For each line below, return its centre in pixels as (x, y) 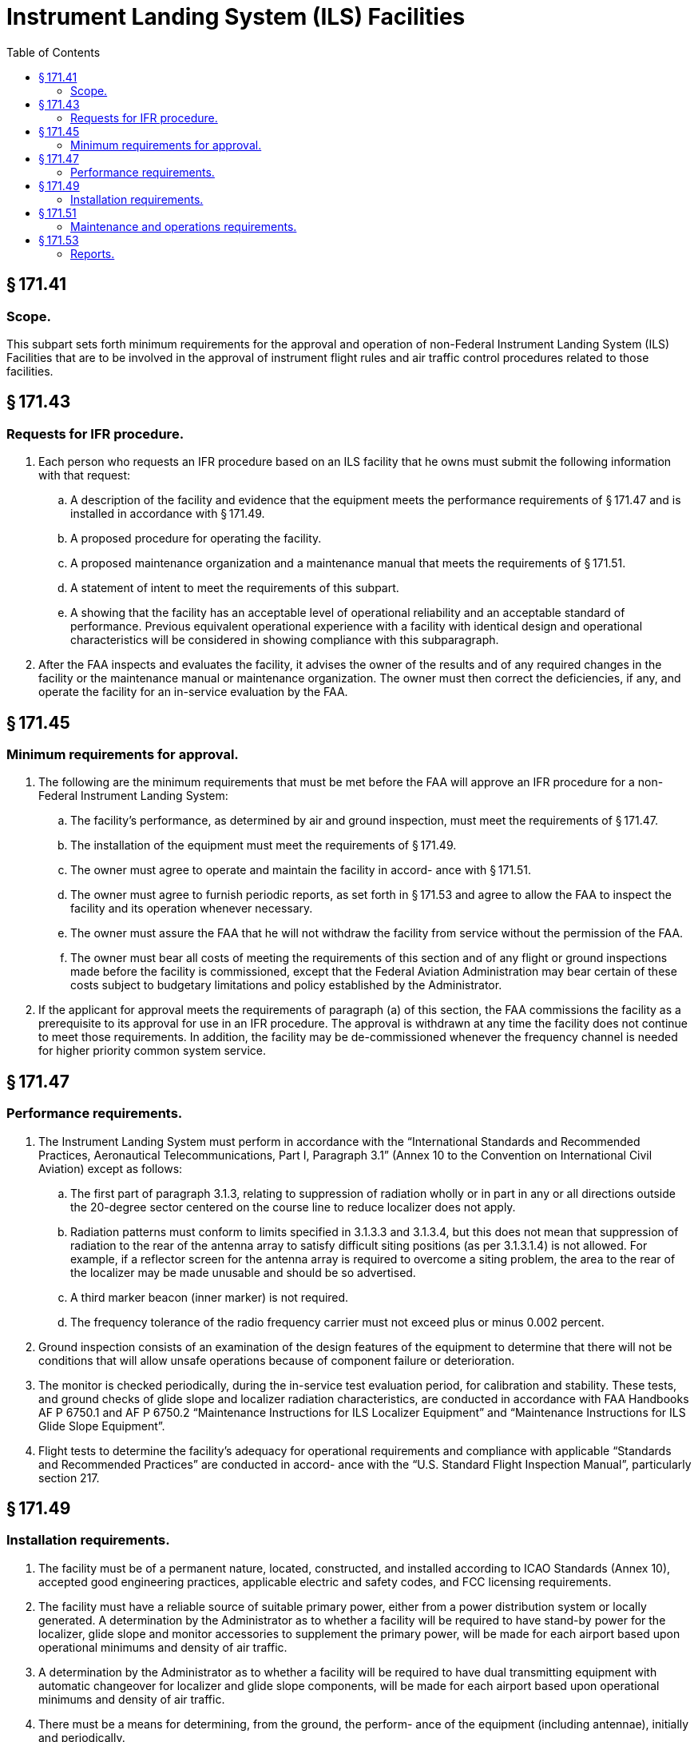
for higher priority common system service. (152, 1051)
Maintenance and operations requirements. (184, 226)
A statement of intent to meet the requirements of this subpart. (235, 588)
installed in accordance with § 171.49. (168, 514)
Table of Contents (54, 52)
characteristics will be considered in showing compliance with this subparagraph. (285, 640)
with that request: (85, 475)
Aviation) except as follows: (111, 1168)
